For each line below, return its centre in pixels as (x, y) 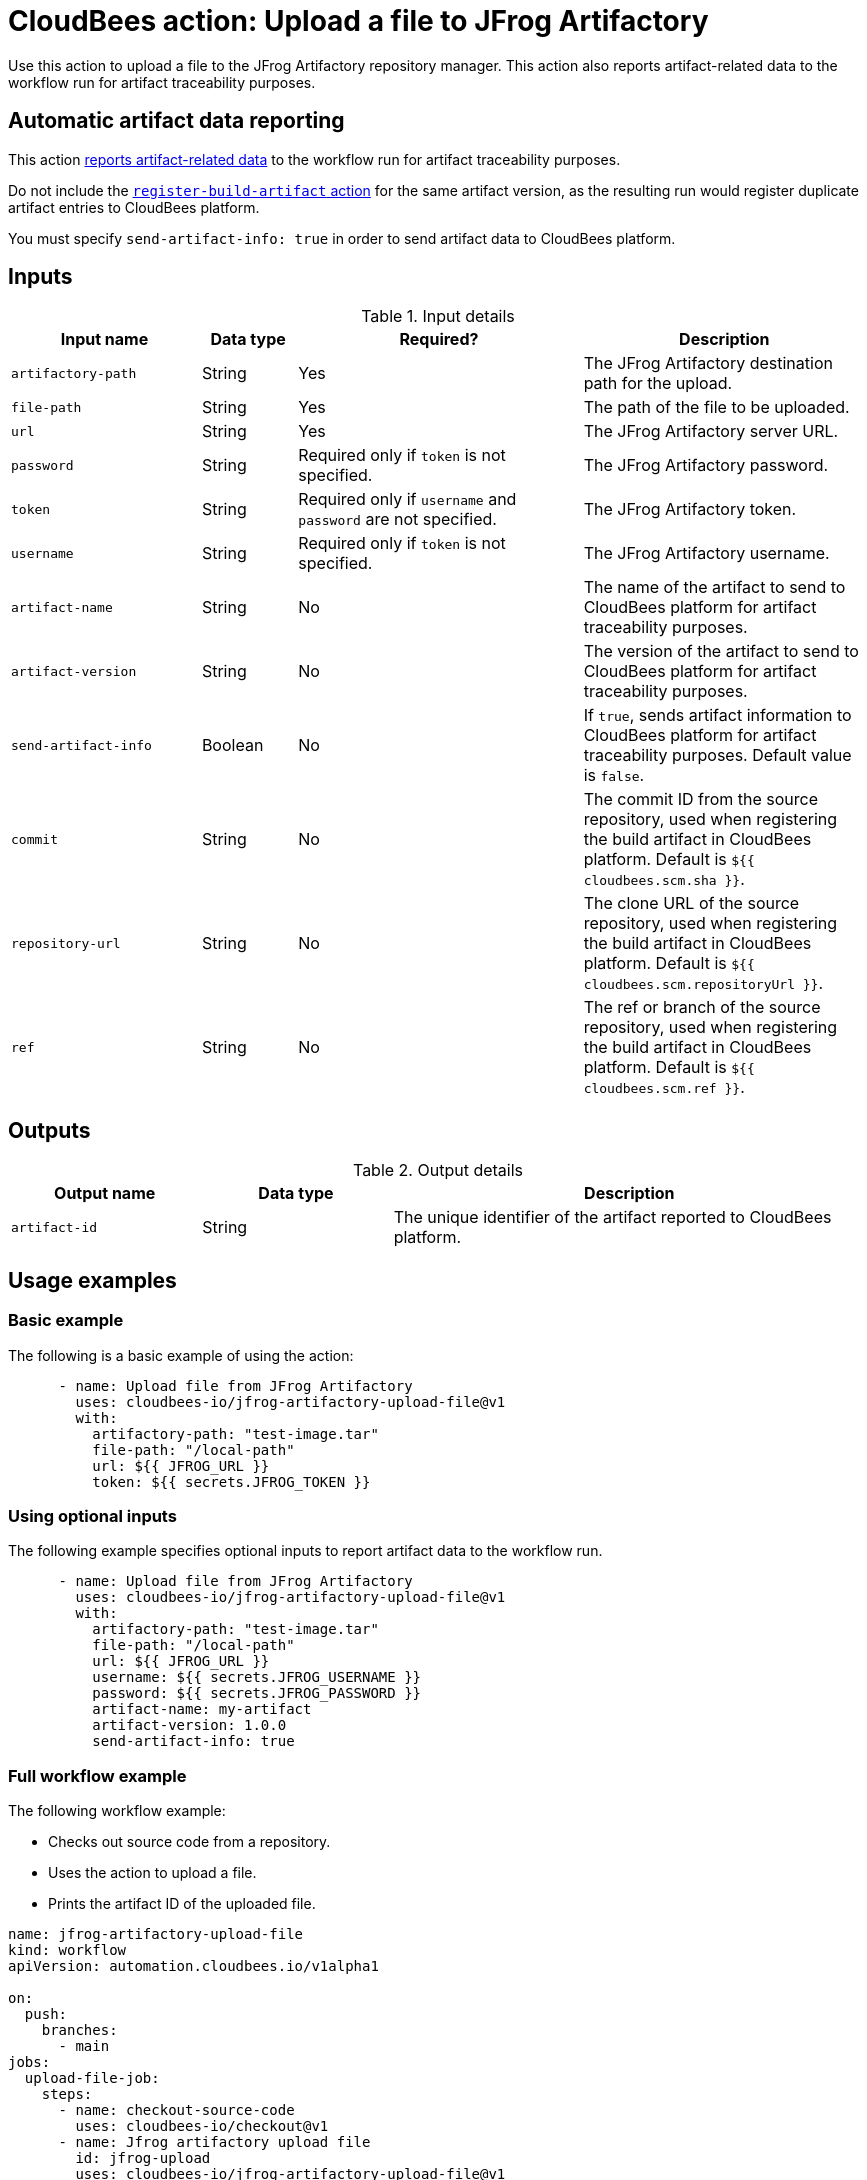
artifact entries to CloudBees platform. (134, 207)
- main (84, 2046)
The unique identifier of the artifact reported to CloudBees (612, 1217)
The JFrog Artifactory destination (708, 363)
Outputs (49, 1130)
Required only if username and (407, 499)
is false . (614, 775)
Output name (105, 1193)
